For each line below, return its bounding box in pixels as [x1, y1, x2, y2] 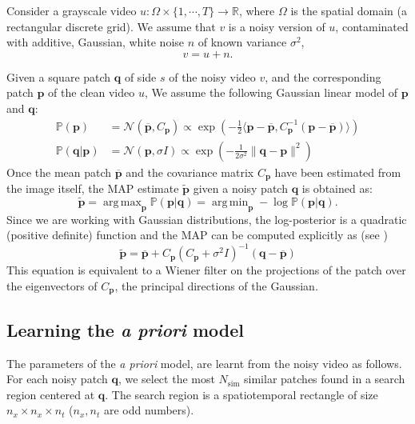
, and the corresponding [265, 68, 381, 85]
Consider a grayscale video [6, 2, 137, 18]
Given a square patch [6, 68, 111, 85]
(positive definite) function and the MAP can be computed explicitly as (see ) [6, 226, 388, 243]
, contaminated [335, 18, 409, 34]
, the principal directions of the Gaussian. [114, 277, 318, 294]
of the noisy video [169, 68, 256, 85]
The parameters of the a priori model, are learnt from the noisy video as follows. [6, 354, 402, 371]
